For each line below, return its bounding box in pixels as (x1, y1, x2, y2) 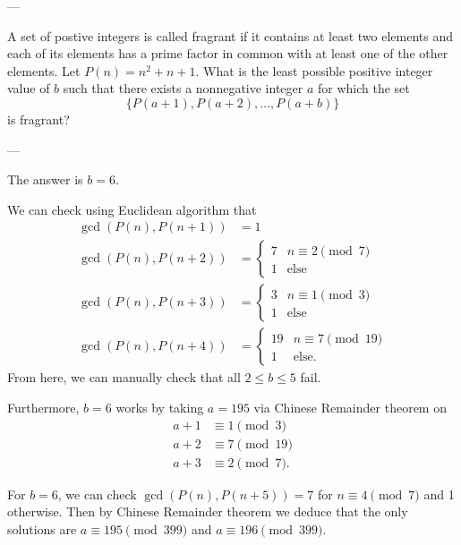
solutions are (7, 519, 77, 538)
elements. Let (7, 61, 81, 80)
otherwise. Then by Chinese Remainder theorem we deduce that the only (7, 502, 408, 521)
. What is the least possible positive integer (195, 61, 433, 80)
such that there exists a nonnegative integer (63, 79, 303, 98)
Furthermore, (7, 398, 80, 417)
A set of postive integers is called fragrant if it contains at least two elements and (7, 26, 453, 45)
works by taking (115, 398, 204, 417)
